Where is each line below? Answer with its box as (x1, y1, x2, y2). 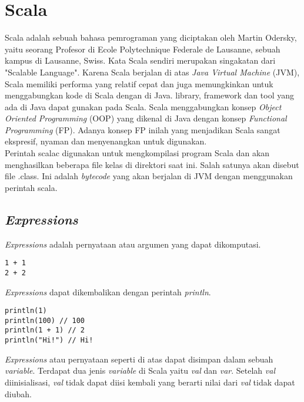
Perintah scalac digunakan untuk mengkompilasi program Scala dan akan (5, 147, 270, 159)
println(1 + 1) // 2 (5, 326, 85, 335)
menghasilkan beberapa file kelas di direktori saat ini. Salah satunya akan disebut (5, 158, 299, 170)
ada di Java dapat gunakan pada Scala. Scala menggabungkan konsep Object (5, 100, 282, 113)
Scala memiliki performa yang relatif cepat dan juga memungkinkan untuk (5, 77, 273, 90)
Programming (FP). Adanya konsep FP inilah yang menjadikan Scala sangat (5, 123, 280, 136)
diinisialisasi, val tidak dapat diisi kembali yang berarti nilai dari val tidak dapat (5, 375, 295, 388)
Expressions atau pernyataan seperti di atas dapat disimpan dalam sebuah (5, 352, 273, 365)
